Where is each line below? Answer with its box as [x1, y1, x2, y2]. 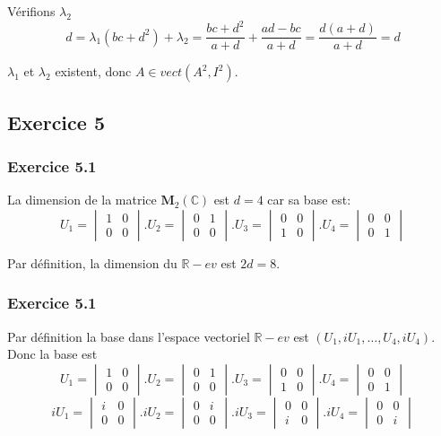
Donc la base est [7, 344, 98, 363]
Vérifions [7, 2, 56, 20]
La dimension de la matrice [7, 190, 157, 209]
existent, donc [55, 62, 132, 81]
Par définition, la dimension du [7, 253, 177, 272]
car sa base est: [267, 190, 351, 209]
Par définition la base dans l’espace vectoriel [7, 327, 250, 345]
